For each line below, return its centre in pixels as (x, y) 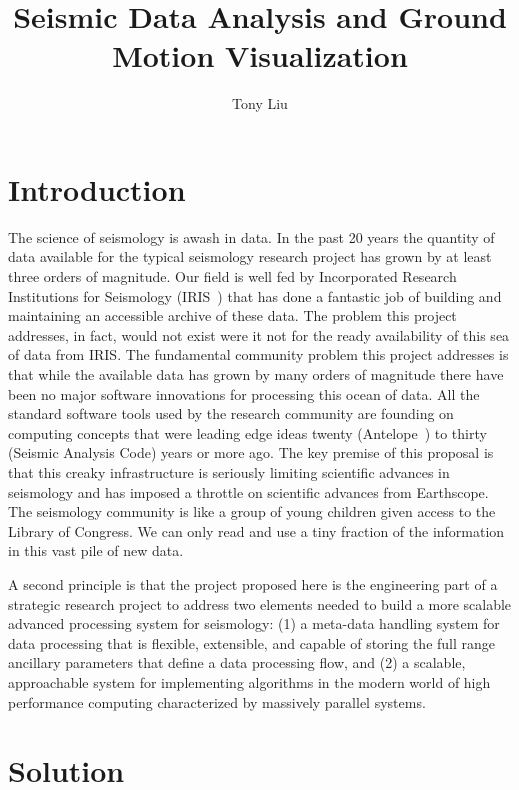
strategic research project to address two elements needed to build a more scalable (260, 603)
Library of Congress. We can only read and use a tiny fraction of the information (256, 530)
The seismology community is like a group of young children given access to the (252, 511)
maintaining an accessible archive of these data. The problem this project (232, 315)
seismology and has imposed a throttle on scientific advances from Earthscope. (248, 491)
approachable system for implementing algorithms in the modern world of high (249, 681)
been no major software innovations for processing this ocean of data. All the (244, 393)
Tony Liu (260, 103)
